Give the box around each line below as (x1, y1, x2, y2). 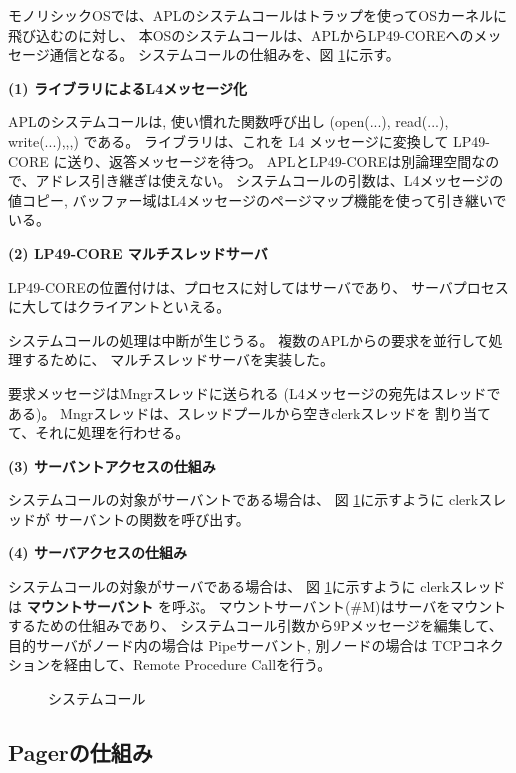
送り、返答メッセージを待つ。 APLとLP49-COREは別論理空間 (67, 150, 472, 171)
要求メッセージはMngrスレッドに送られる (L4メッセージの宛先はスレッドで (8, 382, 501, 403)
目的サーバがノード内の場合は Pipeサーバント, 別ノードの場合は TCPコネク (8, 634, 504, 655)
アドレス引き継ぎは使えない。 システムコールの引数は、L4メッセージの (35, 170, 504, 191)
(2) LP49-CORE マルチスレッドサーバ (8, 242, 268, 263)
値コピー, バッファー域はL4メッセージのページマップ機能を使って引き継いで (8, 189, 507, 210)
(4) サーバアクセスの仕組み (8, 542, 188, 563)
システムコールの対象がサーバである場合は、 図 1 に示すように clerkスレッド (8, 576, 506, 597)
